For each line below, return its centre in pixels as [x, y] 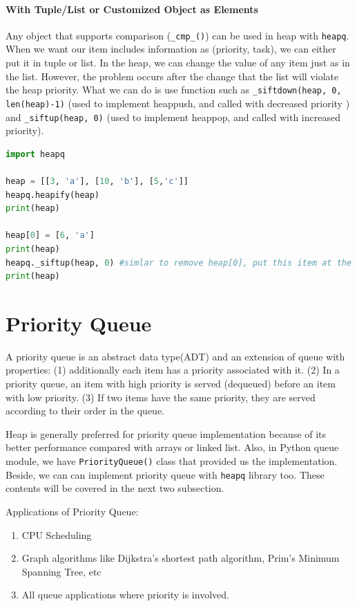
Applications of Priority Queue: [72, 511]
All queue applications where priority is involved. [125, 595]
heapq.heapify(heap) [53, 195]
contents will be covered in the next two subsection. [115, 488]
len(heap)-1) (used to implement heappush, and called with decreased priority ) [178, 103]
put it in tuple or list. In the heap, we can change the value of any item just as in [178, 63]
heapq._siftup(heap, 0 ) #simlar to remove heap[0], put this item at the [179, 263]
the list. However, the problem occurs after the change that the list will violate [172, 76]
